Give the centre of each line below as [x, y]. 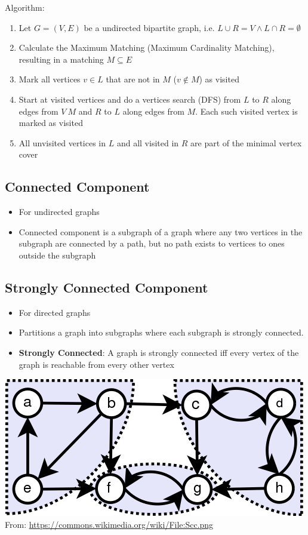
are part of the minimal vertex [246, 142]
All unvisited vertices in [62, 142]
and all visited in [148, 142]
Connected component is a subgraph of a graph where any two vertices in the [161, 231]
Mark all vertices [50, 79]
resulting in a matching [61, 59]
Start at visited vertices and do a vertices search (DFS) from [130, 99]
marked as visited [51, 123]
